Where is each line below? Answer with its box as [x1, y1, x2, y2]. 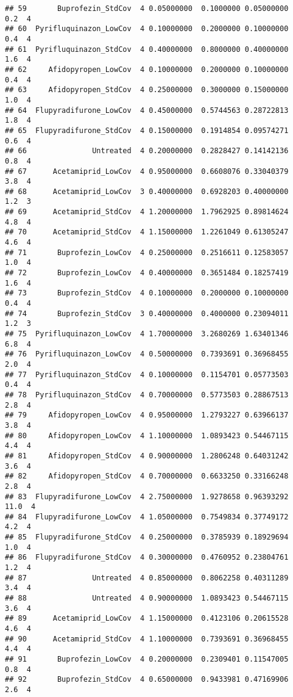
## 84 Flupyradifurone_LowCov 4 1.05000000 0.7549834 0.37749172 [5, 512, 289, 521]
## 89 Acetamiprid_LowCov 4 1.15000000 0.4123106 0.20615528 [5, 614, 289, 623]
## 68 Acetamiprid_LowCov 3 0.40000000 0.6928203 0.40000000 [5, 187, 289, 196]
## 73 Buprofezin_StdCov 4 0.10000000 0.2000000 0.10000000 [5, 289, 289, 298]
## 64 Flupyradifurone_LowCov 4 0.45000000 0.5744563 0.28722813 [5, 106, 289, 115]
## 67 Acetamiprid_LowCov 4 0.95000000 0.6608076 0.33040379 [5, 167, 289, 176]
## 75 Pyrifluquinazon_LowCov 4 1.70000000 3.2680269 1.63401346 [5, 330, 289, 338]
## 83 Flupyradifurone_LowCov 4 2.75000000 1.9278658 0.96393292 [5, 492, 289, 501]
